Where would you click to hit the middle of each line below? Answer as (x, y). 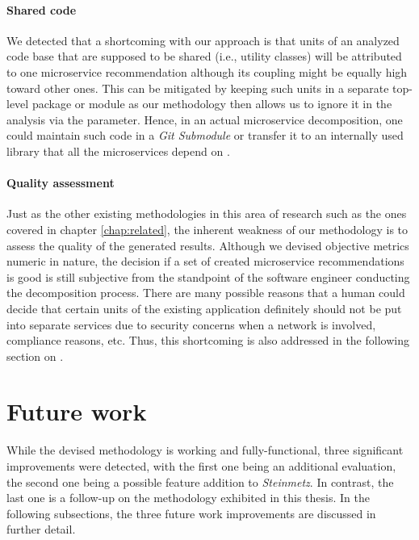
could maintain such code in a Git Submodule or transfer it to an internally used (205, 135)
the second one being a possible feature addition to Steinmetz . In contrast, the (200, 481)
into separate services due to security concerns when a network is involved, (191, 324)
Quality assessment (61, 183)
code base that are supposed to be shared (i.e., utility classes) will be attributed (204, 56)
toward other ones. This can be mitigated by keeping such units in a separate (198, 88)
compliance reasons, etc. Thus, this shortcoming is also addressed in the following (208, 340)
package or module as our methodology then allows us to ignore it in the (212, 104)
